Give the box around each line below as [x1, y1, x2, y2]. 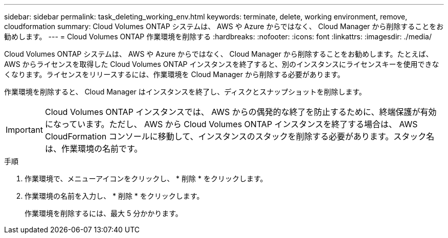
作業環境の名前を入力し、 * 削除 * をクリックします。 [25, 192, 204, 200]
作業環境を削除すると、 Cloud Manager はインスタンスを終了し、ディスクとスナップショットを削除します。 [4, 87, 366, 96]
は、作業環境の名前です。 [44, 144, 143, 154]
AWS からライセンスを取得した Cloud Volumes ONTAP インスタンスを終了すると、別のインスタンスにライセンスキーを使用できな [4, 60, 439, 68]
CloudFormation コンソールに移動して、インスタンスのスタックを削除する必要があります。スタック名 [44, 131, 435, 141]
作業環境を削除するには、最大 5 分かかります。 [25, 209, 183, 218]
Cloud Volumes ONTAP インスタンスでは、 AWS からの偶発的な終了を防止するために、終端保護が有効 [44, 107, 437, 117]
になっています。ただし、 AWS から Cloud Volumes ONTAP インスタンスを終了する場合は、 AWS [44, 119, 418, 129]
